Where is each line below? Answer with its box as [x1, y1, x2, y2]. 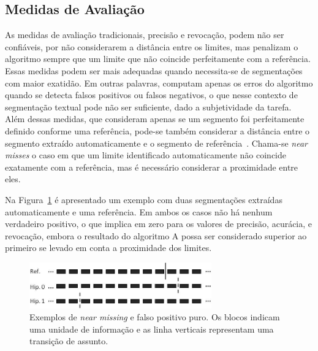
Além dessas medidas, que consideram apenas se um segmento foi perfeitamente [5, 112, 305, 125]
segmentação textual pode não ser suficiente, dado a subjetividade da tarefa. [5, 100, 292, 113]
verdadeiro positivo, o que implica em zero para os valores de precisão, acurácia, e [5, 217, 312, 230]
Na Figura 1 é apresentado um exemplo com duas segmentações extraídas [5, 193, 282, 206]
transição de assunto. [29, 334, 108, 347]
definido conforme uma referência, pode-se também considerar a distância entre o [5, 124, 310, 137]
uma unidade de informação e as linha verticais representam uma [29, 322, 274, 335]
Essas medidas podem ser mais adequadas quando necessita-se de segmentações [5, 64, 303, 77]
